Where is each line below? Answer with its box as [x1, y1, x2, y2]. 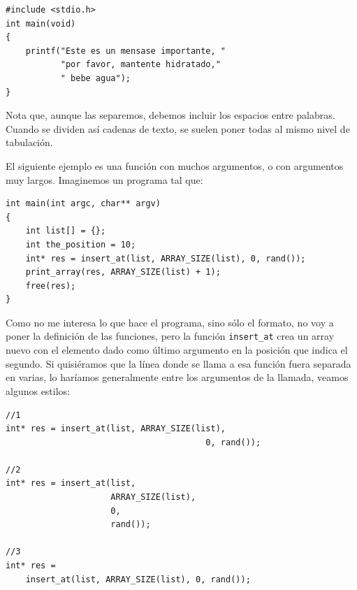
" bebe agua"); [60, 73, 131, 83]
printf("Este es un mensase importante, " [25, 45, 226, 56]
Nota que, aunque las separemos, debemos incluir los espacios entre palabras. [6, 108, 335, 122]
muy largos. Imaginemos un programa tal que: [6, 172, 203, 187]
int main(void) [6, 18, 76, 29]
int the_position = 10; [25, 239, 136, 250]
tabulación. [6, 135, 53, 150]
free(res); [25, 280, 76, 291]
